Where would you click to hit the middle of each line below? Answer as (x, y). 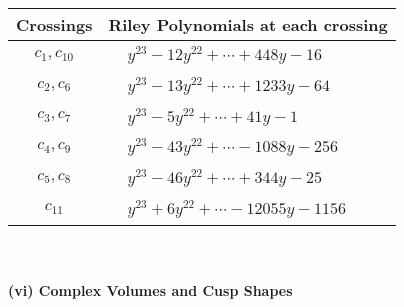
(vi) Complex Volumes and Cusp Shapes (150, 290)
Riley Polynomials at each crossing (248, 24)
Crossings (54, 24)
